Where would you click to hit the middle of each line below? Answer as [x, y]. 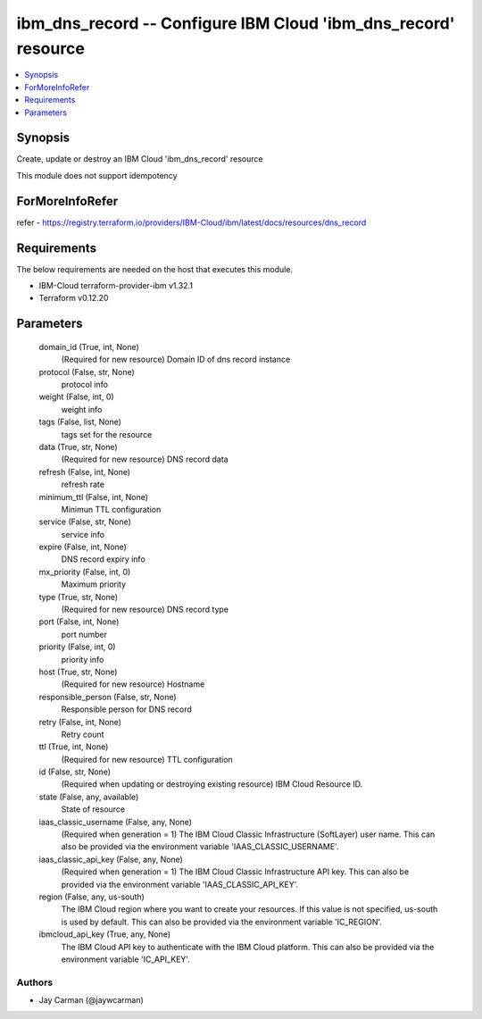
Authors [35, 982]
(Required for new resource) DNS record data [145, 459]
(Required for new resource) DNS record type [145, 610]
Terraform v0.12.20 [74, 298]
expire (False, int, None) [83, 547]
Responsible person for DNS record [126, 709]
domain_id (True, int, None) [89, 347]
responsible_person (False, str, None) [108, 697]
